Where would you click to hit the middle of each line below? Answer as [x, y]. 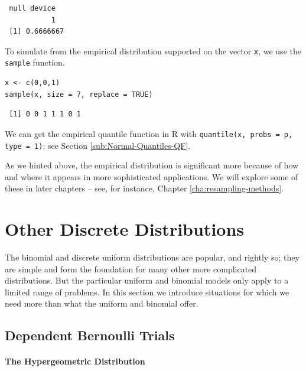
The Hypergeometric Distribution [75, 361]
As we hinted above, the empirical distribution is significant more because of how [152, 165]
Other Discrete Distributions [125, 229]
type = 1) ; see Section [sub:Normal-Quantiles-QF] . [98, 145]
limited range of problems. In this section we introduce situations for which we [147, 292]
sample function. [35, 62]
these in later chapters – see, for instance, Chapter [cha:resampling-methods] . [144, 188]
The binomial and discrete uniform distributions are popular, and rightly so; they [152, 257]
